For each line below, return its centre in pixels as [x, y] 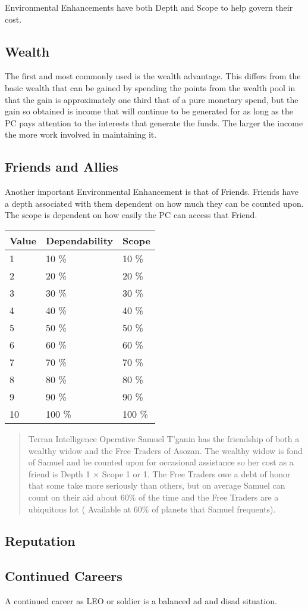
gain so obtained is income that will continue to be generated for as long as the [149, 111]
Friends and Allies [62, 167]
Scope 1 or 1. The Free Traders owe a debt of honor [196, 473]
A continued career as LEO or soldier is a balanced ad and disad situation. [141, 601]
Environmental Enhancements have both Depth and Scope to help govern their [149, 7]
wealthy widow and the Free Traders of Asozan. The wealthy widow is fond [165, 450]
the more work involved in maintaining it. [81, 134]
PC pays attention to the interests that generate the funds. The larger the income [154, 122]
